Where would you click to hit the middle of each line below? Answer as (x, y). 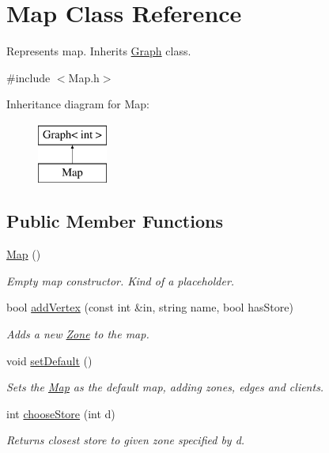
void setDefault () (49, 360)
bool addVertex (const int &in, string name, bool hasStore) (150, 307)
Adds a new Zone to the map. (78, 334)
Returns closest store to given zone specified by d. (126, 440)
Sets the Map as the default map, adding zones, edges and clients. (165, 387)
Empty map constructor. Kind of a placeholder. (121, 280)
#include (28, 77)
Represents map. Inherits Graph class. (99, 51)
